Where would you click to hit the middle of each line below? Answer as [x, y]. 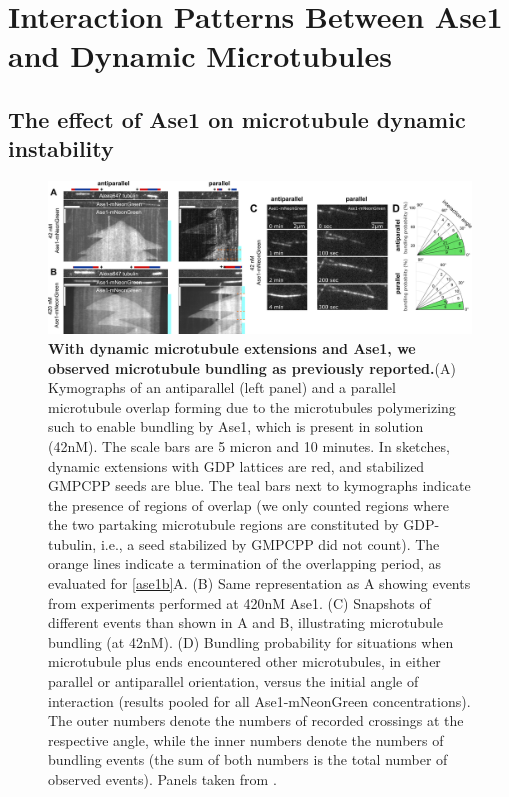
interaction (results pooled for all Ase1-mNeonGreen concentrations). [259, 700]
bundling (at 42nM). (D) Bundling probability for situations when [251, 641]
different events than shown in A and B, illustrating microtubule [245, 622]
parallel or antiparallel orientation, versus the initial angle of [233, 681]
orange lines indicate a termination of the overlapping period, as [245, 563]
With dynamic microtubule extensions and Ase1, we [232, 347]
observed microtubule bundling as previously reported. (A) [252, 367]
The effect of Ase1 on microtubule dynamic [237, 118]
